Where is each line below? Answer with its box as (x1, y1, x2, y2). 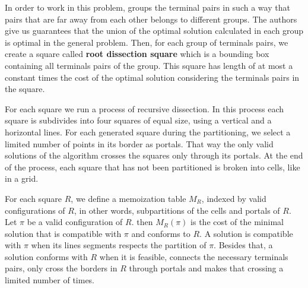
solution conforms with (5, 250, 88, 262)
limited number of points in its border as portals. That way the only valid (5, 137, 274, 150)
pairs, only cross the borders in (5, 262, 118, 274)
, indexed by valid (201, 192, 266, 204)
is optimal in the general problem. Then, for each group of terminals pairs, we (5, 36, 288, 48)
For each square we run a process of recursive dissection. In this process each (5, 102, 284, 115)
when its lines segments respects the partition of (31, 239, 207, 251)
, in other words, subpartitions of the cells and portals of (74, 204, 280, 216)
